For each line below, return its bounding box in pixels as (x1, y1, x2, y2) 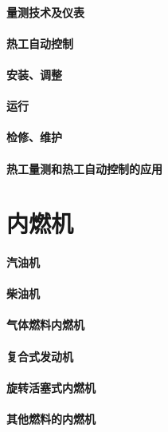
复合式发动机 (6, 347, 73, 364)
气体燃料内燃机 (6, 316, 84, 333)
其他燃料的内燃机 (6, 410, 96, 427)
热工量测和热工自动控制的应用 (6, 160, 162, 176)
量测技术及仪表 (6, 3, 84, 20)
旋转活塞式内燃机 (6, 378, 96, 395)
